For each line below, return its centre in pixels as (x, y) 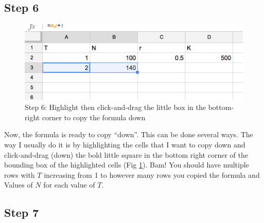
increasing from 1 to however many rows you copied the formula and (152, 174)
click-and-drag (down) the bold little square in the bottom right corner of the (126, 154)
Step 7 (22, 212)
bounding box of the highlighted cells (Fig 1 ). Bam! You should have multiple (127, 165)
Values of (19, 185)
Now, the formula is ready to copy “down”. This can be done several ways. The (129, 134)
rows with (20, 174)
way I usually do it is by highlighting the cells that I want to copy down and (125, 145)
